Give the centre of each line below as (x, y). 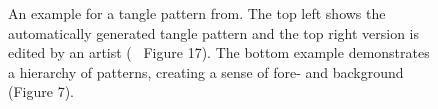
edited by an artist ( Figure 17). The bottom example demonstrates (219, 52)
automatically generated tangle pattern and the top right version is (213, 32)
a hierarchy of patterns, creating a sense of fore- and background (206, 71)
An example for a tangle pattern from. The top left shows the (197, 13)
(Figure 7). (41, 91)
